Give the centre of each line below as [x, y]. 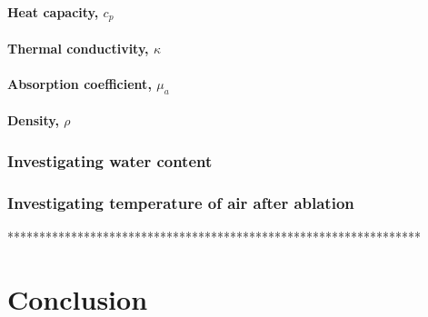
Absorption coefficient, [80, 83]
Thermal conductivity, [78, 48]
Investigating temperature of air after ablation [181, 202]
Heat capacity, [53, 11]
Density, [33, 120]
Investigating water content [110, 160]
